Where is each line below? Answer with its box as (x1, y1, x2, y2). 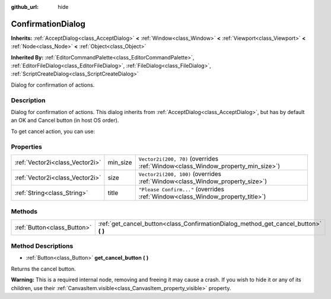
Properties (11, 143, 43, 151)
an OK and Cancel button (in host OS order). (11, 117, 119, 124)
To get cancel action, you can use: (11, 128, 96, 135)
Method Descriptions (11, 242, 74, 250)
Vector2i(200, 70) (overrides (138, 155, 219, 163)
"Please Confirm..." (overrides (138, 185, 225, 193)
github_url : (11, 4, 39, 10)
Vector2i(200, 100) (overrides (138, 169, 222, 178)
